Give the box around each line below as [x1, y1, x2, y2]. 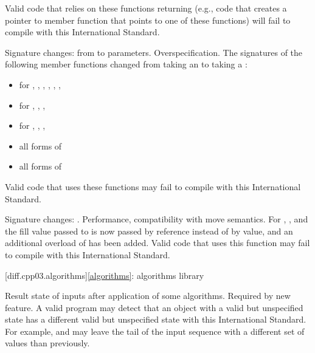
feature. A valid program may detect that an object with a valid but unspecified [5, 301, 303, 314]
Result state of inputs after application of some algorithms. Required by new [5, 289, 291, 302]
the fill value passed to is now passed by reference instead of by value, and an [5, 224, 293, 237]
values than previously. [5, 337, 90, 349]
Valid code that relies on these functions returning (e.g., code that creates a [5, 2, 287, 14]
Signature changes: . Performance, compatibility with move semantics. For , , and [5, 213, 308, 225]
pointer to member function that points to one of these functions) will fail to [5, 13, 291, 26]
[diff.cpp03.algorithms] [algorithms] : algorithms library [5, 269, 204, 281]
